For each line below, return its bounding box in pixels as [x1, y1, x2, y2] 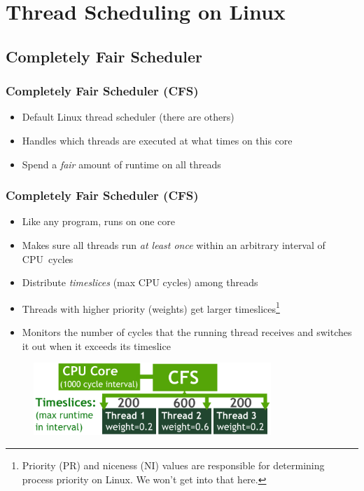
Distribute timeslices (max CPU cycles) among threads [22, 275, 258, 290]
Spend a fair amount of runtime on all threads [22, 156, 221, 171]
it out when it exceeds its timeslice [22, 338, 171, 353]
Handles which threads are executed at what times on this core [22, 133, 293, 147]
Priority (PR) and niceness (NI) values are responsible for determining [22, 457, 325, 472]
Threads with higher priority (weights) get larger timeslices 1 [22, 299, 280, 316]
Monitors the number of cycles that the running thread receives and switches [22, 325, 352, 339]
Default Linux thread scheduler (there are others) [22, 109, 234, 124]
